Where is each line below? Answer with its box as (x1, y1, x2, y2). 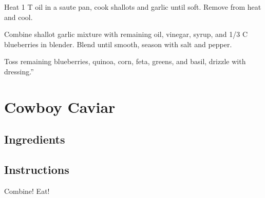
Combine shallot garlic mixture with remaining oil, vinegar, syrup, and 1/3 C (4, 29, 248, 39)
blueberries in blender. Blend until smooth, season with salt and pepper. (4, 38, 232, 49)
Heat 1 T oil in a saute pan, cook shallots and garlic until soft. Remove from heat (4, 2, 261, 12)
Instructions (4, 162, 69, 177)
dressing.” (4, 66, 34, 76)
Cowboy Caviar (4, 96, 116, 117)
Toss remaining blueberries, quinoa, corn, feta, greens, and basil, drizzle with (4, 56, 246, 67)
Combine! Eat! (4, 185, 50, 196)
